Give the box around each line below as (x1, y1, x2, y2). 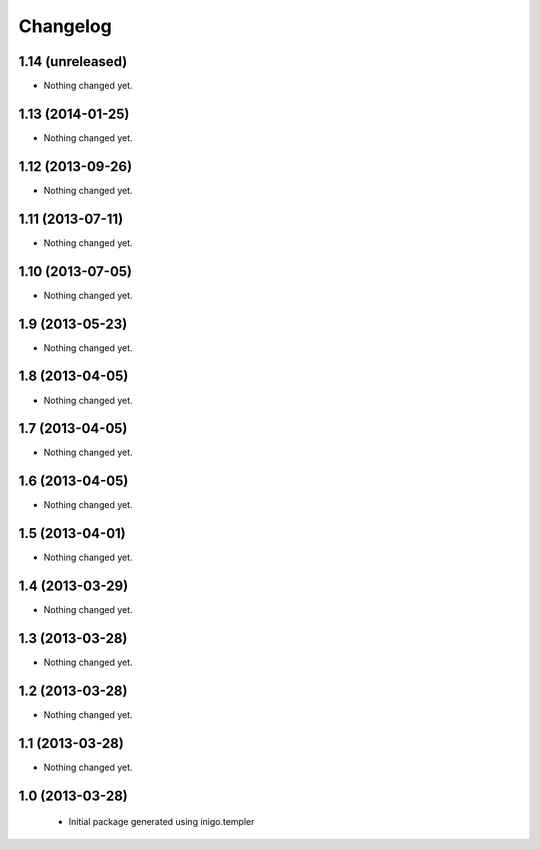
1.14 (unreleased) (18, 53, 128, 70)
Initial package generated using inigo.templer (68, 816, 255, 828)
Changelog (18, 15, 112, 37)
